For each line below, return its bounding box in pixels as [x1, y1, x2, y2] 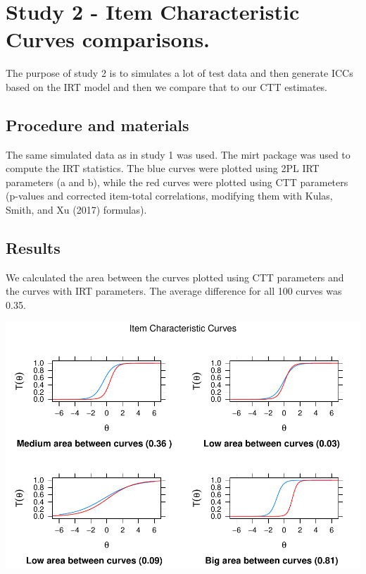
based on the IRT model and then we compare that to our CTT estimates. [6, 79, 328, 94]
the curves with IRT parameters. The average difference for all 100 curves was [6, 283, 342, 298]
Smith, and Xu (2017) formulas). [6, 202, 147, 217]
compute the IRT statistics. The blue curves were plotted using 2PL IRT [6, 161, 320, 176]
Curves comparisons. [6, 25, 210, 54]
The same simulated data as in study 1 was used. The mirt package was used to [6, 147, 351, 161]
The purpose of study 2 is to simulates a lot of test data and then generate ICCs [6, 66, 353, 80]
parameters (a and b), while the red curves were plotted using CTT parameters [6, 174, 348, 189]
